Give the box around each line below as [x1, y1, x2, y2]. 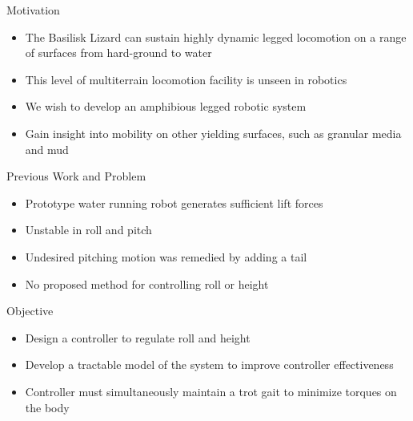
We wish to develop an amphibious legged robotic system [25, 98, 307, 115]
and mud [25, 140, 69, 157]
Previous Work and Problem [6, 168, 146, 184]
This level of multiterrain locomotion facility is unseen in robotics [25, 71, 347, 87]
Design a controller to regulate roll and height [25, 329, 251, 346]
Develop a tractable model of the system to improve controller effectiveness [25, 356, 394, 373]
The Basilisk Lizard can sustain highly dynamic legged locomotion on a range [25, 28, 407, 45]
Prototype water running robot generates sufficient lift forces [25, 194, 323, 211]
